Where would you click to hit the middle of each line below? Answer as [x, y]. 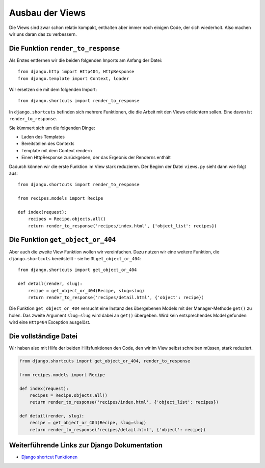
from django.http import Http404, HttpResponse [76, 72]
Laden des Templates [43, 137]
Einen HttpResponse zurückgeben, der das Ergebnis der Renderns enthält [96, 158]
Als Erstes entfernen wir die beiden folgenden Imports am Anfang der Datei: [86, 60]
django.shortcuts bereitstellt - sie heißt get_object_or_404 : [75, 258]
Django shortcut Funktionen [50, 457]
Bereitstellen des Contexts [48, 144]
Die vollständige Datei [43, 336]
